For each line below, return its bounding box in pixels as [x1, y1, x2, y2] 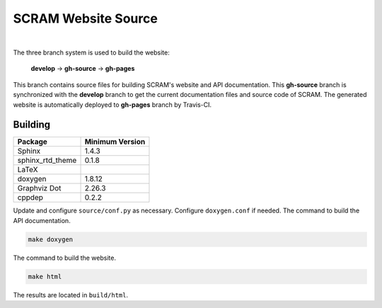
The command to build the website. [13, 253, 117, 262]
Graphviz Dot [17, 183, 62, 193]
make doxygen [28, 235, 74, 244]
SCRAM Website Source [13, 11, 158, 26]
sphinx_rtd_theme [17, 156, 77, 166]
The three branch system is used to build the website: [13, 48, 170, 57]
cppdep [17, 193, 44, 203]
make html [28, 273, 62, 280]
